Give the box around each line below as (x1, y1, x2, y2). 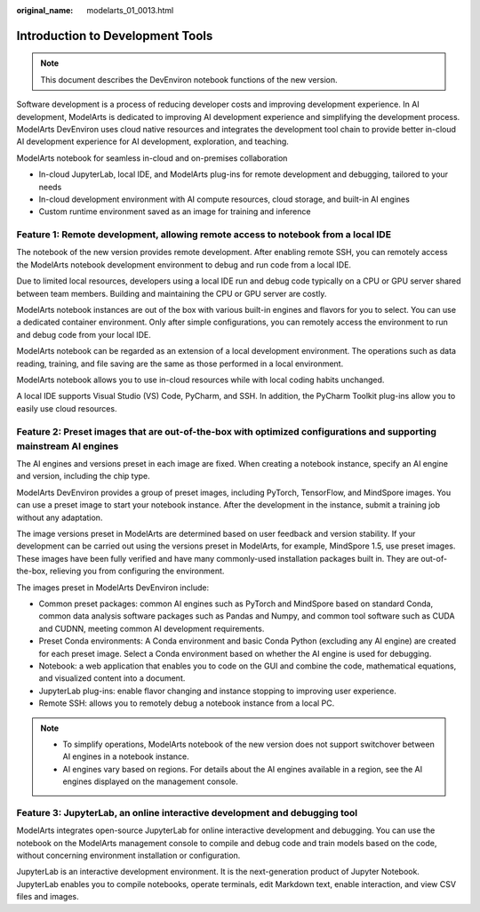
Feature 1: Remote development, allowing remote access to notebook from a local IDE (16, 228, 391, 241)
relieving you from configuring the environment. (49, 565, 225, 577)
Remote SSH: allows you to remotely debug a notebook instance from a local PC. (38, 698, 335, 708)
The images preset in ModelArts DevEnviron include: (16, 582, 209, 593)
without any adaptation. (16, 512, 103, 523)
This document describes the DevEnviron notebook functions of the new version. (40, 74, 338, 84)
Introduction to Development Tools (16, 28, 213, 44)
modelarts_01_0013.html (86, 5, 174, 15)
